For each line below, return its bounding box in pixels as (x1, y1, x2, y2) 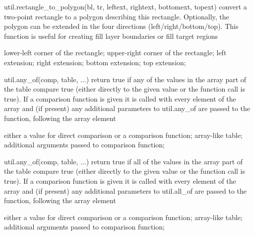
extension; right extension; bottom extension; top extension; (4, 57, 186, 67)
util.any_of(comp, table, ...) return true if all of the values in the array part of (4, 156, 243, 166)
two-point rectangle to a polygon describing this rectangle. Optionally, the (4, 11, 229, 21)
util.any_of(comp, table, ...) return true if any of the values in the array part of (4, 74, 247, 84)
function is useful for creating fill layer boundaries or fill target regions (4, 30, 218, 41)
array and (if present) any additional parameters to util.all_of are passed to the (4, 185, 247, 196)
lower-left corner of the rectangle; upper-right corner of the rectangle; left (4, 47, 227, 58)
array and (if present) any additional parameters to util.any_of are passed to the (4, 103, 251, 114)
